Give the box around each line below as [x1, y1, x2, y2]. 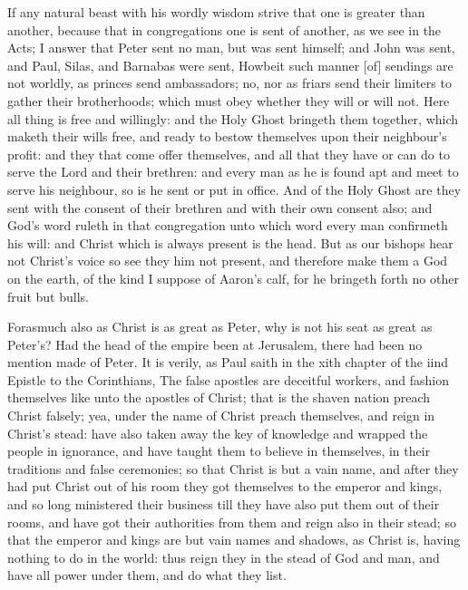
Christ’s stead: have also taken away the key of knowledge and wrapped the [7, 423, 428, 442]
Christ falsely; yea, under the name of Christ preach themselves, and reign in [7, 406, 435, 425]
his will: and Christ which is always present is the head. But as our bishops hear [7, 233, 453, 252]
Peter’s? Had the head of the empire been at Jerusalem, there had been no [7, 334, 423, 353]
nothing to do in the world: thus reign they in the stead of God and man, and [7, 547, 440, 566]
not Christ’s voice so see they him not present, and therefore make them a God [7, 251, 448, 270]
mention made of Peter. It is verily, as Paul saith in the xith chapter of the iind [7, 353, 449, 372]
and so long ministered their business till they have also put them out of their [7, 495, 440, 514]
